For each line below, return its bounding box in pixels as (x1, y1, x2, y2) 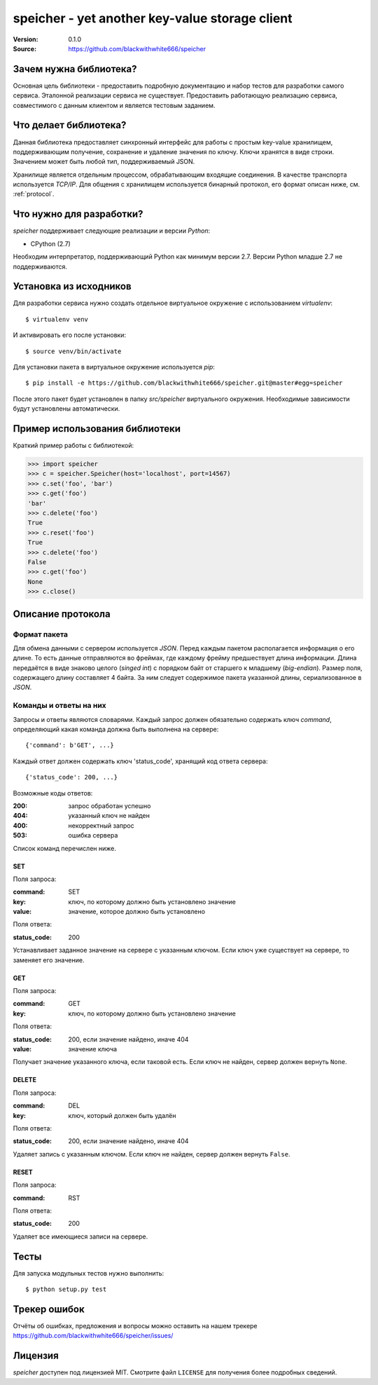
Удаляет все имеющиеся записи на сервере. (13, 1232, 148, 1241)
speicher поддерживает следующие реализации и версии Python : (13, 226, 210, 235)
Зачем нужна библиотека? (13, 63, 137, 75)
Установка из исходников (13, 280, 132, 292)
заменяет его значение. (13, 955, 85, 964)
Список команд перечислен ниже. (13, 844, 117, 852)
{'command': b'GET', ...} (25, 742, 115, 749)
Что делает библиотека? (13, 119, 127, 131)
